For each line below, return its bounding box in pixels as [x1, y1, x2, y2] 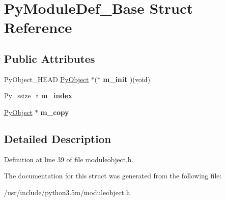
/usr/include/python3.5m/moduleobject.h [4, 187, 130, 197]
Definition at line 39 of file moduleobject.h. [4, 154, 134, 164]
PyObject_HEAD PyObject [4, 74, 89, 84]
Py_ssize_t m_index [4, 90, 73, 101]
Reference [4, 17, 72, 37]
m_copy [40, 107, 69, 117]
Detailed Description [4, 131, 112, 146]
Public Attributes [4, 51, 95, 66]
